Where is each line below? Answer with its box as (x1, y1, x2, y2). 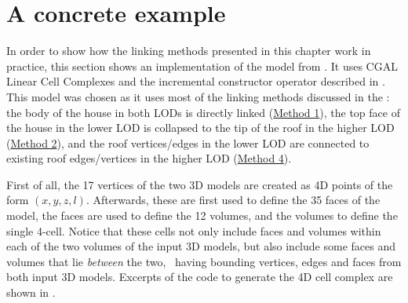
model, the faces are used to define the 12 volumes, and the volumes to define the (6, 207, 398, 224)
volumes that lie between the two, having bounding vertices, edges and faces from (6, 253, 402, 269)
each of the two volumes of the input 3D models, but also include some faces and (6, 238, 395, 254)
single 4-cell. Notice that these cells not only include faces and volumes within (6, 222, 381, 239)
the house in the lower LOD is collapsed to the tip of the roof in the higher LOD (6, 119, 395, 136)
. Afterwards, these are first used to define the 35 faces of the (86, 192, 381, 208)
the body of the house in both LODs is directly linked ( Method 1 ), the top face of (6, 104, 400, 120)
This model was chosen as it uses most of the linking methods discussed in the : (6, 88, 390, 104)
